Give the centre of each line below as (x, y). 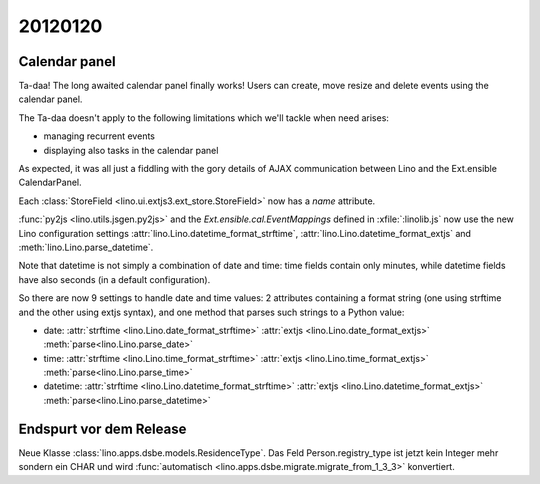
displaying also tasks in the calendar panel (131, 150)
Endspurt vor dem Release (102, 428)
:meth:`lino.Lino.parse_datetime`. (86, 247)
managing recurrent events (99, 136)
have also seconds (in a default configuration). (114, 279)
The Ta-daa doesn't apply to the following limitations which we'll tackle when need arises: (204, 117)
